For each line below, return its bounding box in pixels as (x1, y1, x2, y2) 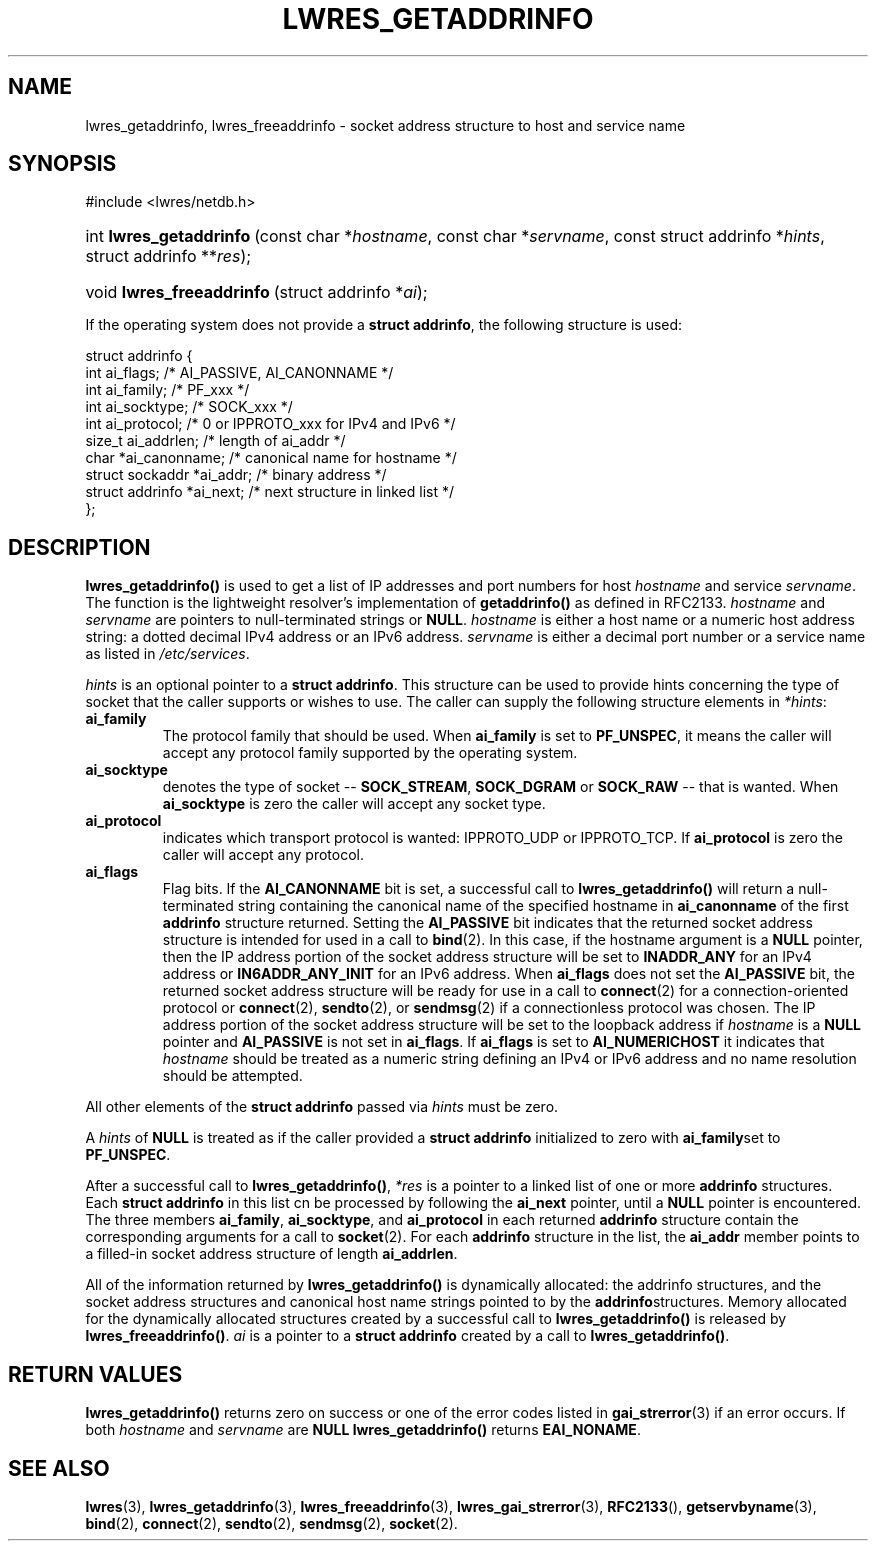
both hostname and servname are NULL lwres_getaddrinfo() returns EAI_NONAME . (85, 1421, 641, 1439)
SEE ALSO (8, 1455, 110, 1481)
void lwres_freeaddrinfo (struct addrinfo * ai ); (85, 282, 428, 303)
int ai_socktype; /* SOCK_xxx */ (85, 398, 293, 416)
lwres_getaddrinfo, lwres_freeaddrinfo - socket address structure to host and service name (85, 116, 686, 134)
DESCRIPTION (8, 534, 151, 560)
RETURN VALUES (8, 1361, 183, 1387)
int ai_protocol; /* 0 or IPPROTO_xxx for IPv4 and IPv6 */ (85, 415, 456, 433)
